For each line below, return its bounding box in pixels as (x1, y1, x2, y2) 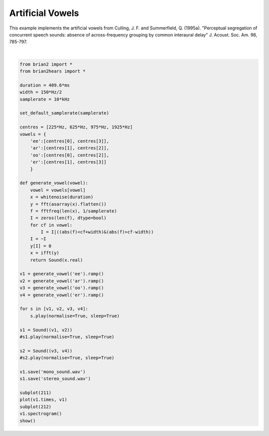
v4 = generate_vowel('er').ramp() (19, 292, 104, 298)
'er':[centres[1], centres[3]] (30, 159, 107, 165)
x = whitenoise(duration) (30, 194, 94, 200)
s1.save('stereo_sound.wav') (19, 376, 91, 382)
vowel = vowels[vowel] (30, 187, 86, 193)
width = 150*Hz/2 (19, 89, 62, 95)
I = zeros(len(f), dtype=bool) (30, 215, 107, 221)
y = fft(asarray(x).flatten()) (30, 201, 107, 207)
